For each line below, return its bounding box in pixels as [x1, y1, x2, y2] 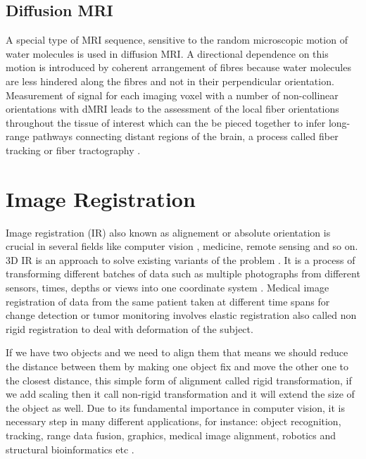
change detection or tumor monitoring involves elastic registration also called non [6, 308, 357, 322]
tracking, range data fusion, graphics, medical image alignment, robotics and [6, 427, 336, 442]
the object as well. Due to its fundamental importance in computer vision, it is [6, 400, 346, 415]
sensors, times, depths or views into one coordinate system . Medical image [6, 280, 329, 295]
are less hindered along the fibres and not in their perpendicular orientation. [6, 73, 334, 88]
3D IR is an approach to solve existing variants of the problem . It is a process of [6, 252, 355, 267]
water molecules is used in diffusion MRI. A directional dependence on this [6, 46, 329, 61]
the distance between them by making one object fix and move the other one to [6, 359, 348, 374]
